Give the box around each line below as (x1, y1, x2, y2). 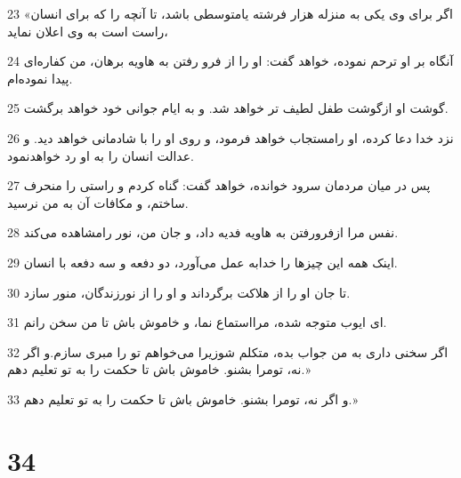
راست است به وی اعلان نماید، (7, 21, 168, 40)
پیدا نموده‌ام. (7, 68, 73, 87)
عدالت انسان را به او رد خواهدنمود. (7, 146, 194, 164)
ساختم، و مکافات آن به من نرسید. (7, 193, 189, 211)
